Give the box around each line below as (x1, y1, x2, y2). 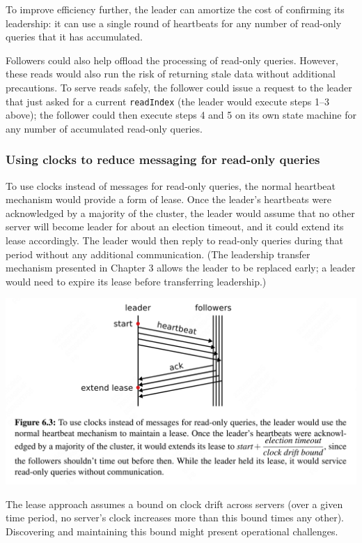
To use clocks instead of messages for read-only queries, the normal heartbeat (6, 178, 336, 193)
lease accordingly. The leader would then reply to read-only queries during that (6, 233, 343, 247)
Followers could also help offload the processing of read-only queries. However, (6, 52, 338, 67)
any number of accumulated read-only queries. (6, 121, 203, 135)
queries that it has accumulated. (6, 29, 143, 44)
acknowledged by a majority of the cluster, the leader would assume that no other (6, 205, 355, 220)
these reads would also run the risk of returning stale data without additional (6, 66, 336, 81)
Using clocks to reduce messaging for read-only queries (6, 151, 320, 168)
